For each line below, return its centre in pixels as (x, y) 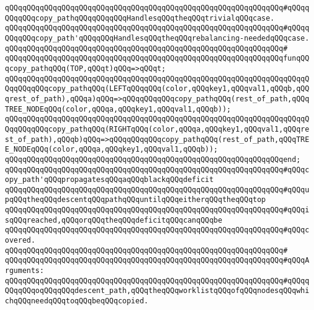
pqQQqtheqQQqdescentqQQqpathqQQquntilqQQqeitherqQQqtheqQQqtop (135, 200)
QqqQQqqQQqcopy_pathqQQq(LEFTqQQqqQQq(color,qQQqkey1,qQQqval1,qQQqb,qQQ (157, 89)
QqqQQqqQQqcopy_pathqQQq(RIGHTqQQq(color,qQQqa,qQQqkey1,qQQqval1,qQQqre (157, 129)
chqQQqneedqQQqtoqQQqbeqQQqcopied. (77, 301)
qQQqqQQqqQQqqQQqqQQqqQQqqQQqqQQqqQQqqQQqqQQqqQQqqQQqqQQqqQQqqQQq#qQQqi (157, 210)
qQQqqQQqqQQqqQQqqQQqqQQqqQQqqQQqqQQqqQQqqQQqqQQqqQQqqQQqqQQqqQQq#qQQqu (157, 190)
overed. (20, 241)
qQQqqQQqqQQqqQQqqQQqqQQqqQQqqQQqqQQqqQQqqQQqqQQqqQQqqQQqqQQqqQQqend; (153, 159)
